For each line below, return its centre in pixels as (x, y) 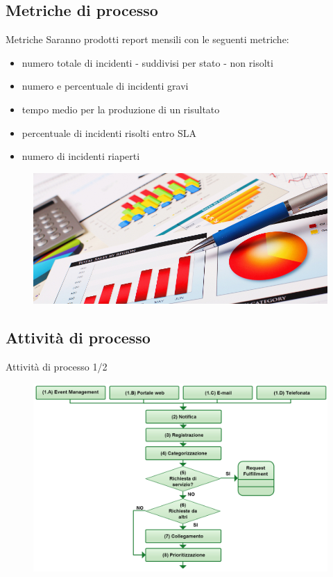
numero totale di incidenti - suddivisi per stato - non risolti (147, 62)
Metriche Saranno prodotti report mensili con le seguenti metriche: (147, 39)
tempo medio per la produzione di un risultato (121, 109)
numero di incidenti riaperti (81, 156)
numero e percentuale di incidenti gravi (105, 86)
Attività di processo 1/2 (57, 366)
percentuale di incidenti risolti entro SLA (109, 132)
